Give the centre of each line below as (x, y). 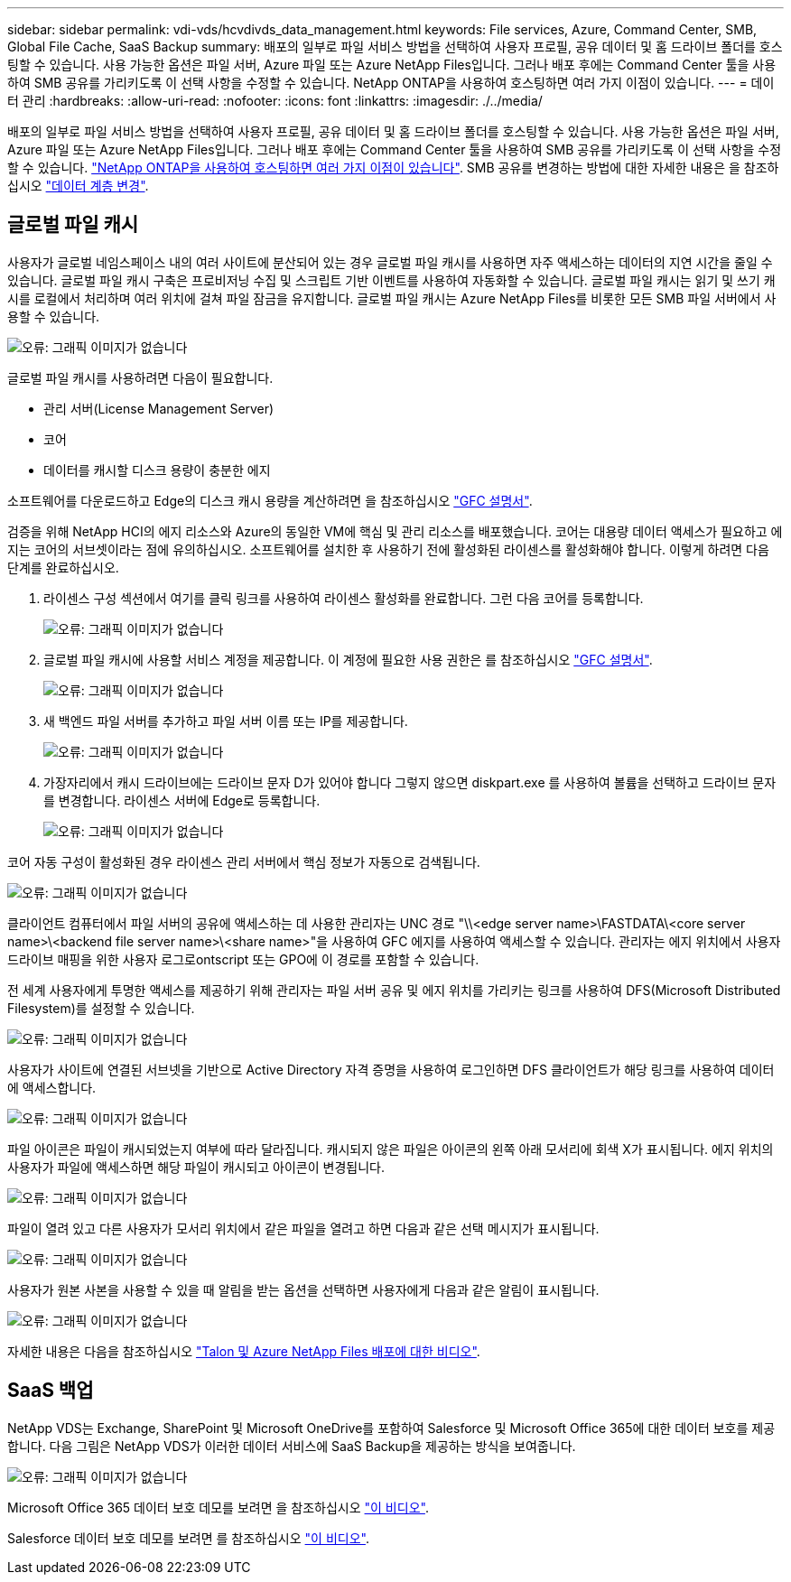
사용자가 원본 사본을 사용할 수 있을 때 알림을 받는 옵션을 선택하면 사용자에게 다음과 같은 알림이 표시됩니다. (303, 1289)
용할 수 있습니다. (54, 316)
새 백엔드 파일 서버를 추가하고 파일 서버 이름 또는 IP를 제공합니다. (226, 721)
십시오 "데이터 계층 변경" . (78, 186)
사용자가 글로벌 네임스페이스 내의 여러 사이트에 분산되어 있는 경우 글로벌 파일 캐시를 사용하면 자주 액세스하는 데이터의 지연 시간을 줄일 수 (390, 262)
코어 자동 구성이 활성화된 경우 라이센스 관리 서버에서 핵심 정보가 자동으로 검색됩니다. (244, 861)
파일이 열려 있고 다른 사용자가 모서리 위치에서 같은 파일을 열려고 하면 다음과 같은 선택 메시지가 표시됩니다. (303, 1228)
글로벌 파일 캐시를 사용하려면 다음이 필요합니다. (140, 377)
